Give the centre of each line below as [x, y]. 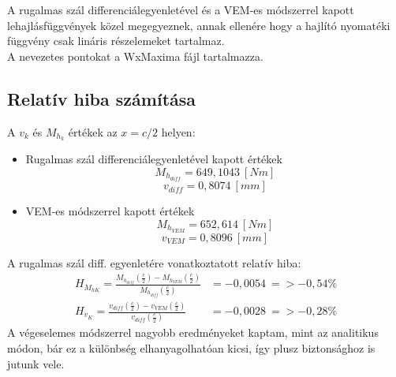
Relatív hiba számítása [102, 98]
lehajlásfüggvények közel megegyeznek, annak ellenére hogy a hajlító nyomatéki [199, 25]
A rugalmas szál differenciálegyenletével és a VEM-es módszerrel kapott [181, 9]
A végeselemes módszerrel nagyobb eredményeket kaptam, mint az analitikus [193, 332]
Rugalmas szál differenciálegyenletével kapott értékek [154, 159]
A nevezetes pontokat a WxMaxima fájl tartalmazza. [135, 56]
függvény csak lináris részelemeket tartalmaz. [116, 41]
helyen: [178, 131]
